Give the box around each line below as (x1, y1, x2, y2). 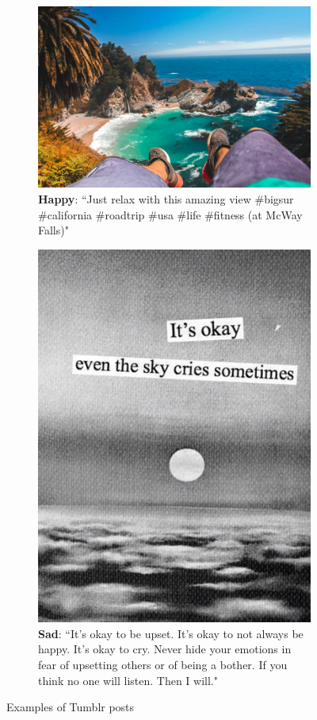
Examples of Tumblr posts (6, 699, 135, 715)
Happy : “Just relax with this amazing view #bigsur (38, 191, 294, 207)
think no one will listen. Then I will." (38, 672, 218, 688)
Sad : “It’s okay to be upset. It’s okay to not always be (38, 625, 304, 641)
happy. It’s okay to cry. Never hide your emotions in (38, 641, 292, 657)
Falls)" (38, 222, 69, 238)
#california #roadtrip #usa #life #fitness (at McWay (38, 206, 303, 223)
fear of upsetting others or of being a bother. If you (38, 656, 288, 672)
